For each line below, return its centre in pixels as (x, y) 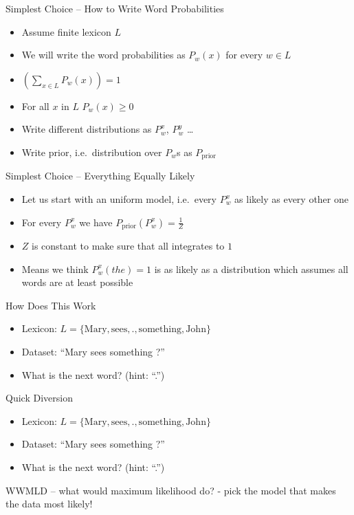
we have (96, 222)
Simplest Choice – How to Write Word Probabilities (115, 8)
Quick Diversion (39, 398)
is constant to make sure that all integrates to (128, 246)
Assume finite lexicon (66, 31)
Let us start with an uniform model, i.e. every (119, 199)
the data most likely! (49, 504)
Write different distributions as (87, 129)
